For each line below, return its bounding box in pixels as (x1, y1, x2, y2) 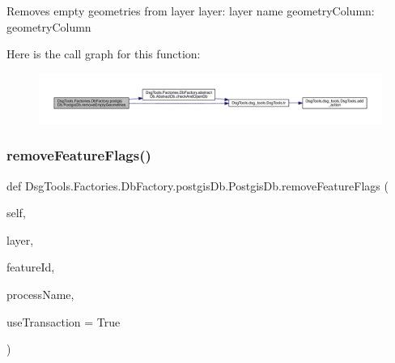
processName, (6, 286, 74, 303)
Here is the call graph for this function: (6, 45, 201, 62)
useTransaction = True (6, 313, 121, 330)
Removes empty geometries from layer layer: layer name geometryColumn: (6, 2, 375, 19)
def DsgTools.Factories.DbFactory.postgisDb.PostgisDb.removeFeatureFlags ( (6, 177, 389, 194)
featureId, (6, 258, 55, 275)
